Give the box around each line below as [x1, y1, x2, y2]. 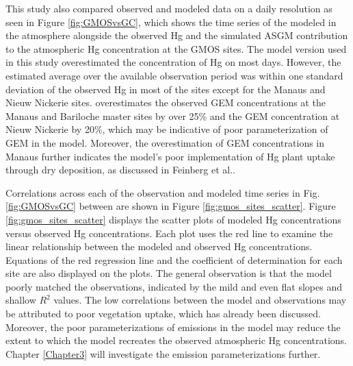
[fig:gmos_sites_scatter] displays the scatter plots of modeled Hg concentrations [5, 212, 341, 226]
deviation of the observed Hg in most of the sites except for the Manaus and [5, 82, 326, 96]
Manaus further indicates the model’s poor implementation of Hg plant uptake [5, 149, 335, 163]
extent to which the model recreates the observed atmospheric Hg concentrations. [5, 333, 347, 347]
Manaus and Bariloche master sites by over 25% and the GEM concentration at [5, 108, 340, 123]
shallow [5, 293, 36, 307]
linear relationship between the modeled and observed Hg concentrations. [5, 239, 313, 254]
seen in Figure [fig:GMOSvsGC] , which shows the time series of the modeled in [5, 14, 337, 29]
